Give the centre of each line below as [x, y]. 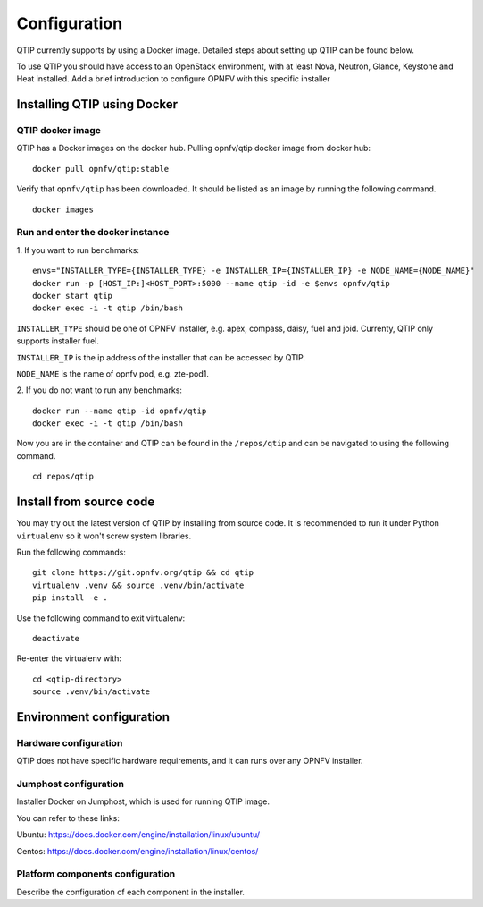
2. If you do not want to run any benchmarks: [100, 390]
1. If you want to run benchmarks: [78, 250]
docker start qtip [73, 296]
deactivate [56, 638]
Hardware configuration [70, 742]
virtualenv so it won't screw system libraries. [104, 536]
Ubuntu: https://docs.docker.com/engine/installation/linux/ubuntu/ [138, 835]
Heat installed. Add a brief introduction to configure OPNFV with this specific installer [173, 79]
